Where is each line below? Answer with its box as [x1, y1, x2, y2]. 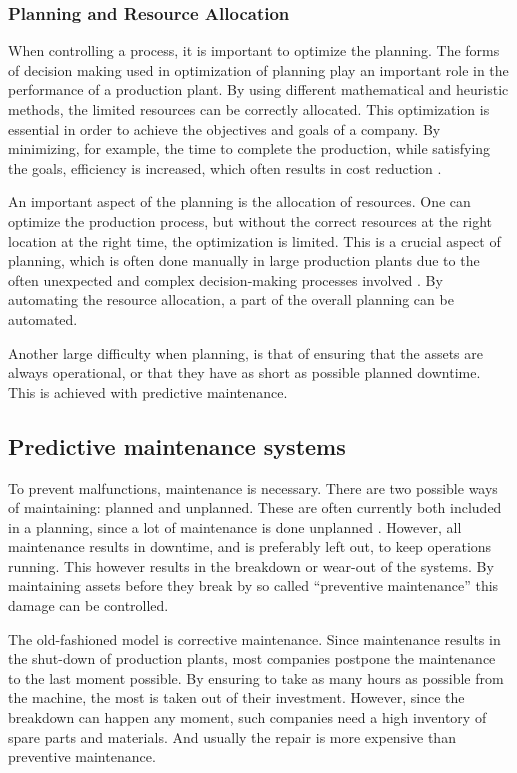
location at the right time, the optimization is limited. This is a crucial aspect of [8, 230, 501, 251]
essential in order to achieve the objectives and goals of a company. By [8, 118, 441, 139]
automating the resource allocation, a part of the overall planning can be [8, 289, 454, 310]
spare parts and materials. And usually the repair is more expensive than [8, 726, 456, 747]
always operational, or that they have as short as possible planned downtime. [8, 362, 481, 383]
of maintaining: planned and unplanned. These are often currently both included [8, 497, 502, 518]
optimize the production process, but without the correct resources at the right [8, 210, 492, 231]
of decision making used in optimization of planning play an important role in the [8, 59, 509, 80]
